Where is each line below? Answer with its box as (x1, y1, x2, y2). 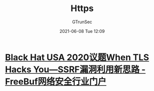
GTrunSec (72, 19, 92, 25)
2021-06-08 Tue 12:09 (59, 28, 105, 34)
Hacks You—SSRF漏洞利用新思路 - (5, 64, 146, 75)
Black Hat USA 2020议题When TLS (5, 52, 149, 63)
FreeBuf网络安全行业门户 (5, 76, 107, 87)
